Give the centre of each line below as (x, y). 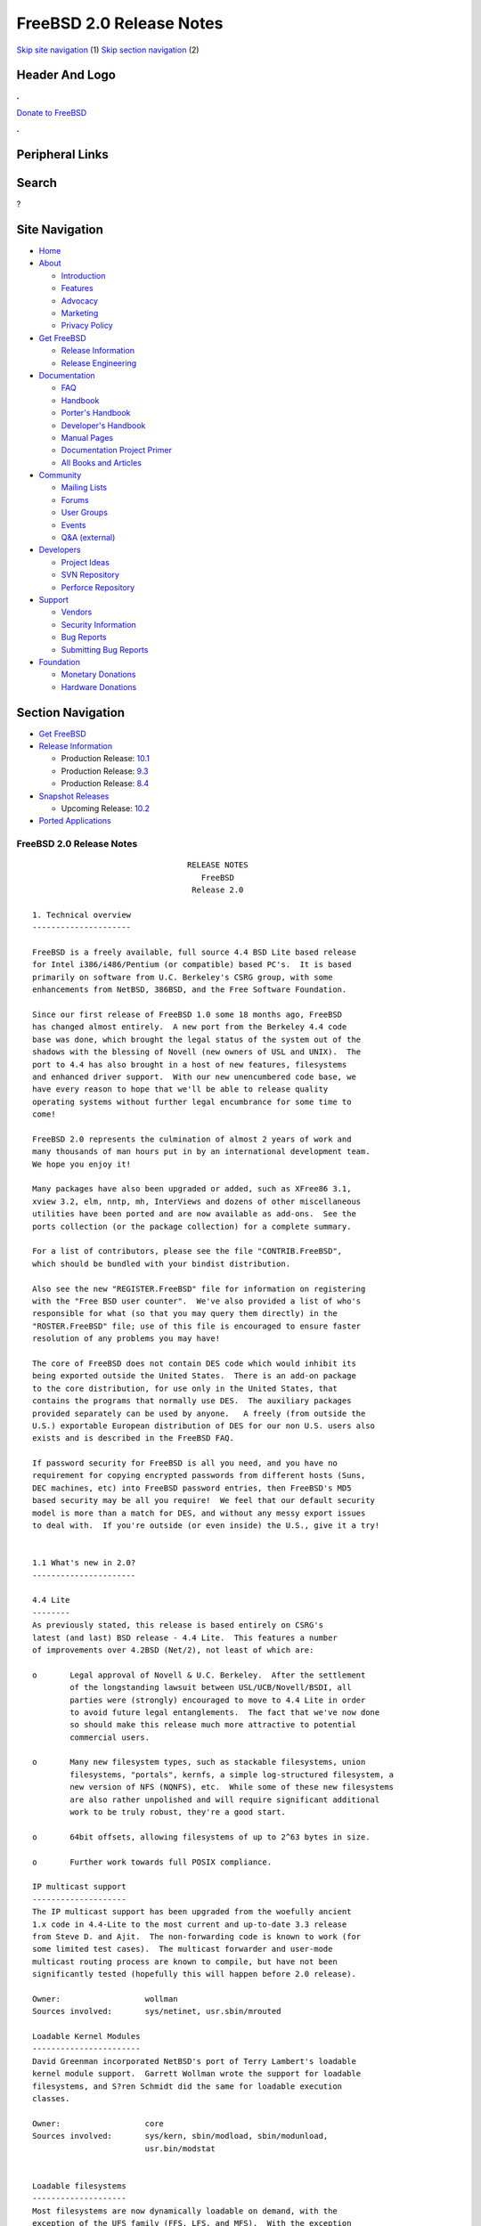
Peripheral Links (62, 154)
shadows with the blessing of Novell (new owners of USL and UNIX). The (197, 1052)
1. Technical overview (82, 914)
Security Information (99, 624)
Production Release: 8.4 (105, 784)
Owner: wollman (105, 1999)
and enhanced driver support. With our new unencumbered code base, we (194, 1076)
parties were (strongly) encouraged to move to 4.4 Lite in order (218, 1700)
